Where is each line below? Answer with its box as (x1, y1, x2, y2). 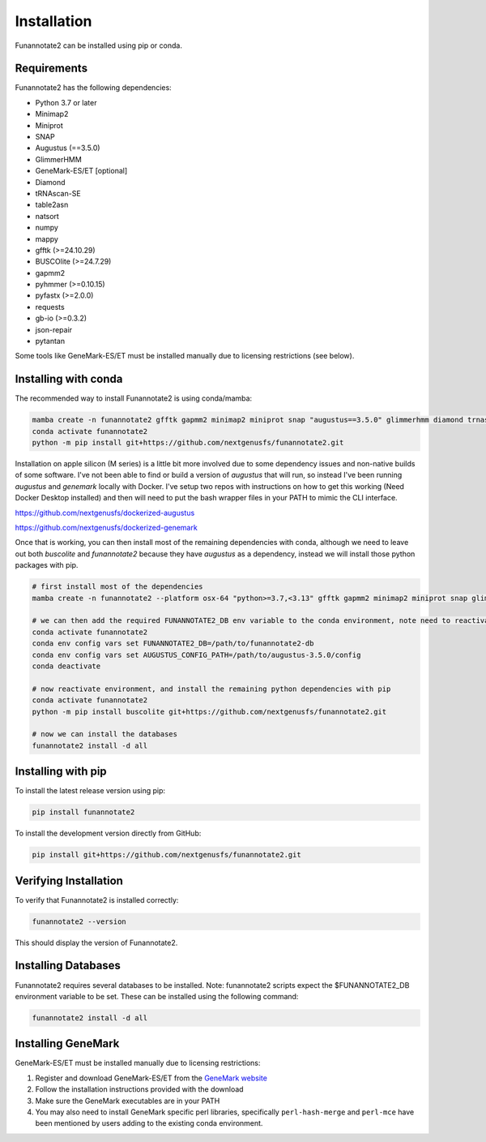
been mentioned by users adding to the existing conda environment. (35, 1118, 263, 1128)
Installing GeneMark (15, 1037, 120, 1050)
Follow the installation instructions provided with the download (35, 1084, 244, 1094)
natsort (35, 211, 60, 221)
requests (35, 302, 65, 311)
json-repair (35, 324, 73, 334)
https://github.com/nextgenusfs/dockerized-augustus (15, 508, 195, 517)
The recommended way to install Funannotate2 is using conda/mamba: (15, 393, 253, 403)
